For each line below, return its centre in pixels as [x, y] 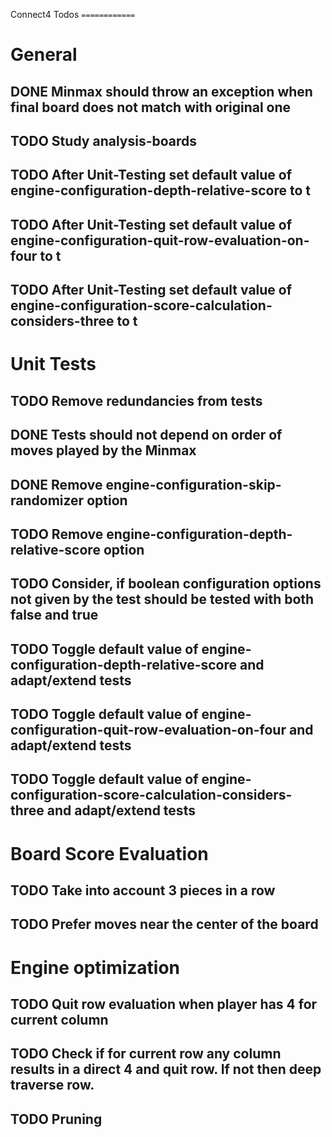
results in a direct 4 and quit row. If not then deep [166, 1069]
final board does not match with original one [151, 107]
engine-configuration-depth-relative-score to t [160, 190]
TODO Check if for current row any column [146, 1054]
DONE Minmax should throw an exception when [161, 91]
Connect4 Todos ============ [73, 14]
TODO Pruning [56, 1119]
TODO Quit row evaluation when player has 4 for [164, 1004]
